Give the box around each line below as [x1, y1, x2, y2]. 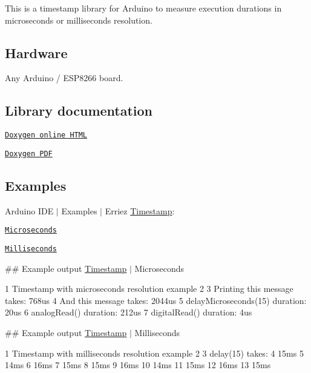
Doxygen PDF [5, 149, 53, 158]
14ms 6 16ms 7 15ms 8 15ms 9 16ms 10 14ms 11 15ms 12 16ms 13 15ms [5, 358, 271, 371]
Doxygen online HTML [5, 131, 88, 140]
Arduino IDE [5, 204, 54, 217]
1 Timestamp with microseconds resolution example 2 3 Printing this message [5, 282, 293, 295]
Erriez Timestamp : [105, 204, 175, 217]
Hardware [5, 43, 68, 62]
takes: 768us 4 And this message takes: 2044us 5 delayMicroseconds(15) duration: [5, 294, 307, 306]
